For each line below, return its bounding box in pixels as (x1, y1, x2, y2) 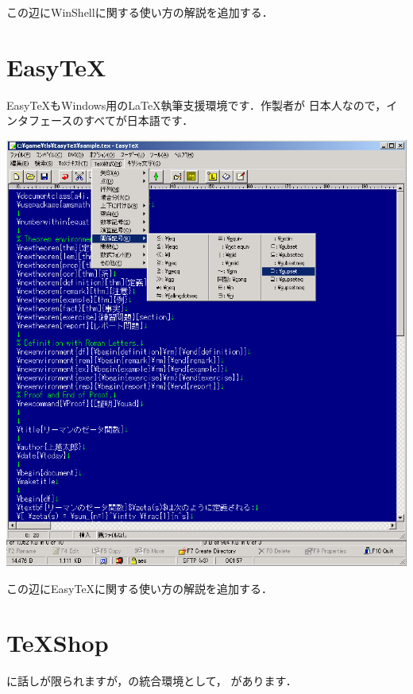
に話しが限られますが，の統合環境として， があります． (6, 673, 297, 689)
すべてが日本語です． (83, 112, 194, 129)
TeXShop (6, 626, 109, 659)
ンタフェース (6, 112, 73, 129)
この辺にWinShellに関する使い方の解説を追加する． (6, 4, 273, 20)
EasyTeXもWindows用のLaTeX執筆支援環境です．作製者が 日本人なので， (6, 96, 387, 113)
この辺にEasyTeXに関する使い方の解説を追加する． (6, 580, 273, 596)
